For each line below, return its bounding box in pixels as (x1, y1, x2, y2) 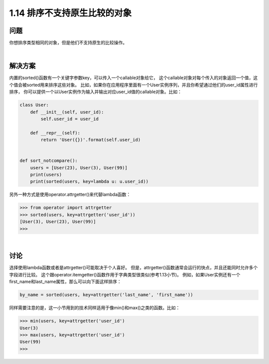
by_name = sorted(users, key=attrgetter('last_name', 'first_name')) (19, 292, 193, 298)
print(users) (30, 172, 62, 178)
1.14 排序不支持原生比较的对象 (9, 7, 132, 18)
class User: (19, 102, 49, 108)
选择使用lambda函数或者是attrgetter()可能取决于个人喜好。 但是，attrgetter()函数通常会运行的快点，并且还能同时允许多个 (9, 264, 258, 271)
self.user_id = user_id (40, 116, 99, 121)
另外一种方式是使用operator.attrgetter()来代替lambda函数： (9, 192, 131, 198)
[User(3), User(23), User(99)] (19, 219, 97, 225)
